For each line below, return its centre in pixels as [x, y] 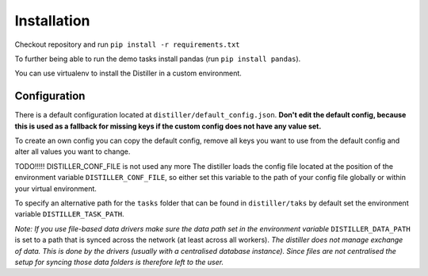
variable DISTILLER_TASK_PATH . [69, 214]
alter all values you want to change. [73, 151]
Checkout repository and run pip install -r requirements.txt [128, 44]
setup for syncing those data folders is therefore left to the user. [119, 262]
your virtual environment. [55, 188]
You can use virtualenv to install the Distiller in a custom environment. [128, 73]
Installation [52, 21]
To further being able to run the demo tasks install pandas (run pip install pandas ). [158, 59]
